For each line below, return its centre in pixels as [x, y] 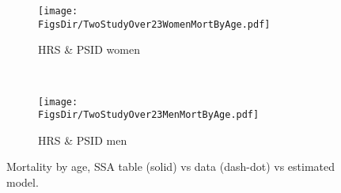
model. [23, 182]
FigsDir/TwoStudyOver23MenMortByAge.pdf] [149, 115]
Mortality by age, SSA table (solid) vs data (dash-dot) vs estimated [170, 167]
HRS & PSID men [83, 140]
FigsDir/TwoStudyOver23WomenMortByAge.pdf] [154, 24]
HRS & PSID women [89, 49]
